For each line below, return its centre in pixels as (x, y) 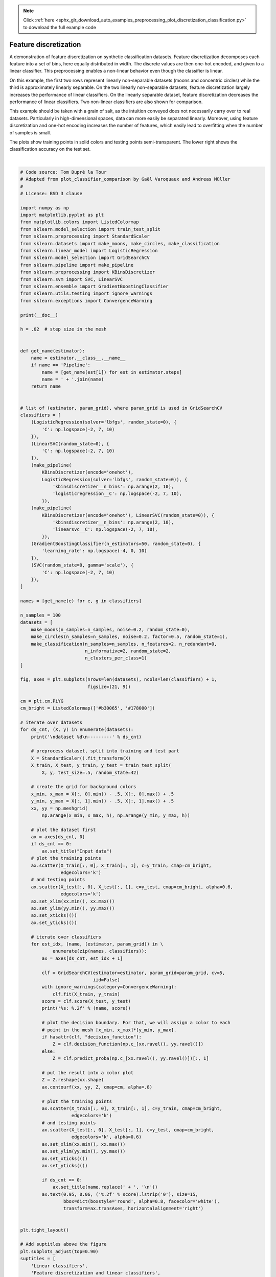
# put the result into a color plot (88, 1072)
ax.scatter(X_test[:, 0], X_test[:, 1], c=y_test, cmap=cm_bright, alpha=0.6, (132, 887)
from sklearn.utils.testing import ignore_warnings (86, 293)
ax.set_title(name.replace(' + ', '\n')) (105, 1187)
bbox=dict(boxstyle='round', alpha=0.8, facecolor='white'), (141, 1201)
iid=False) (106, 980)
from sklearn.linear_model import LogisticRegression (89, 251)
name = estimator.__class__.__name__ (78, 358)
